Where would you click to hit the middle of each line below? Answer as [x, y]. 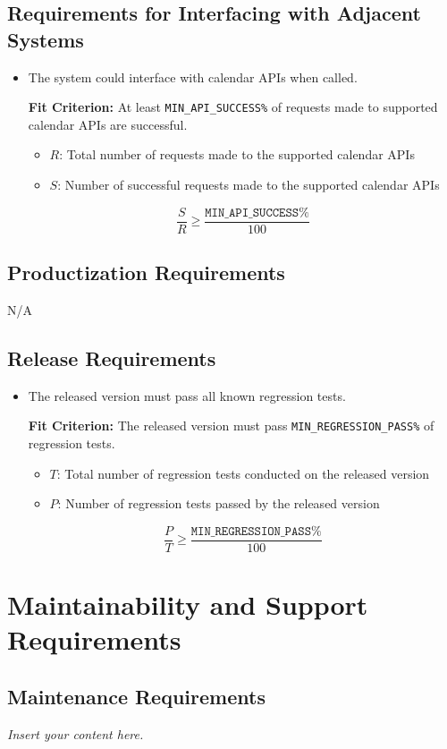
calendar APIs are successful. [108, 124]
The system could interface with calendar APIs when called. [193, 77]
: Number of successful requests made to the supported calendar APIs [249, 185]
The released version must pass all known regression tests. [187, 395]
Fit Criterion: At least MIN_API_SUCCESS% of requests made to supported [233, 107]
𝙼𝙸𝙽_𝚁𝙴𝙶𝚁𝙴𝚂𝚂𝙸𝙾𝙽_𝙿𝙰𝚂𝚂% [256, 531]
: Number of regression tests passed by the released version [219, 503]
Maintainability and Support [188, 604]
